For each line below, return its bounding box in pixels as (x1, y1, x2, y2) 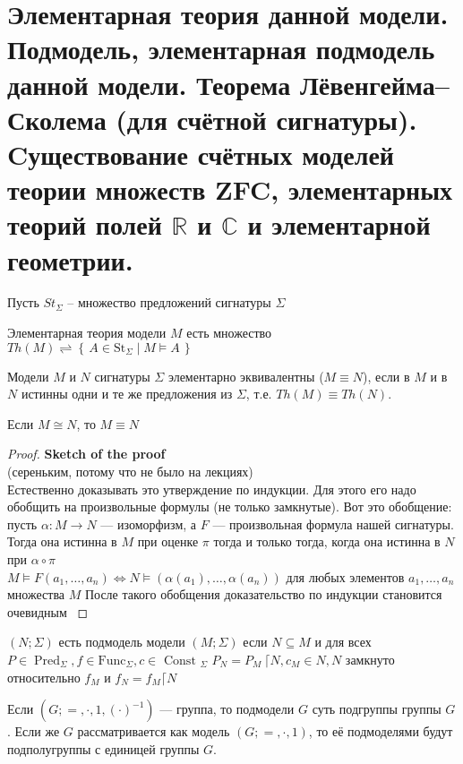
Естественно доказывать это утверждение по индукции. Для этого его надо (7, 479, 416, 498)
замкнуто (345, 649, 395, 668)
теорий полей (7, 206, 162, 243)
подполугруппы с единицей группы (7, 739, 200, 758)
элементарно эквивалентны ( (167, 366, 324, 385)
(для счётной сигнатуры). (116, 100, 417, 137)
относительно (7, 667, 81, 686)
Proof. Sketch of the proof (7, 444, 166, 463)
